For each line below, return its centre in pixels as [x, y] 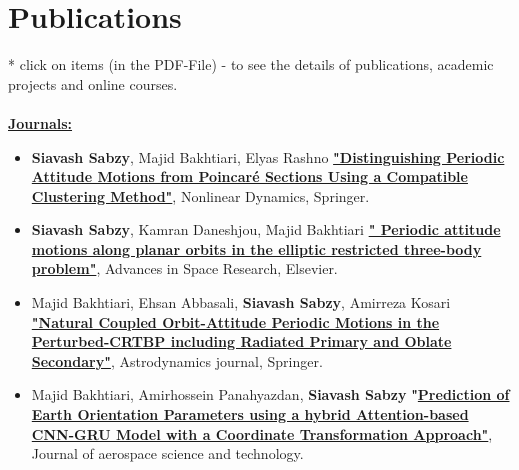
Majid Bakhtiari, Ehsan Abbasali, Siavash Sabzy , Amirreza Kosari [241, 302]
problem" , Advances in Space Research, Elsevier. [184, 268]
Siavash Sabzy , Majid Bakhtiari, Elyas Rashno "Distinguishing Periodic [268, 156]
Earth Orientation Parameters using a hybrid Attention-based [250, 414]
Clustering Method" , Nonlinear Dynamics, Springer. [200, 195]
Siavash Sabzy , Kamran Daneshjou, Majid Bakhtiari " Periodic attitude [266, 229]
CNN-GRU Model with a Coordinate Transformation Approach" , [262, 433]
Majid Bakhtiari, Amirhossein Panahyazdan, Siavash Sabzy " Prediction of [270, 394]
